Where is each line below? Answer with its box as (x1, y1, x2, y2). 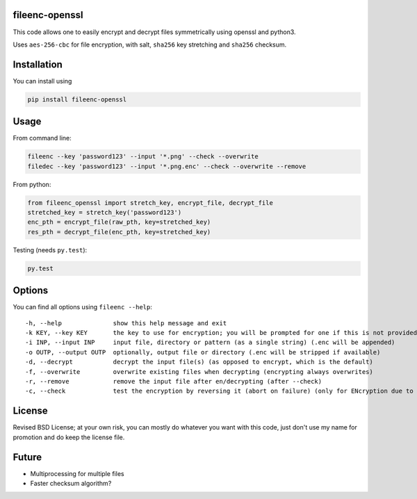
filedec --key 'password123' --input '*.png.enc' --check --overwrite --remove (27, 162, 306, 170)
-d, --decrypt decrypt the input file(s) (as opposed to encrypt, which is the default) (25, 358, 373, 366)
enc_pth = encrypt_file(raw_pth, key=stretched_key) (27, 218, 211, 226)
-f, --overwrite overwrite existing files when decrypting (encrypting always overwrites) (25, 368, 373, 375)
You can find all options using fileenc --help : (13, 303, 153, 311)
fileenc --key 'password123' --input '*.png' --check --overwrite (27, 153, 259, 161)
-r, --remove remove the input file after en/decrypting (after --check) (25, 377, 322, 386)
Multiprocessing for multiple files (30, 469, 124, 477)
